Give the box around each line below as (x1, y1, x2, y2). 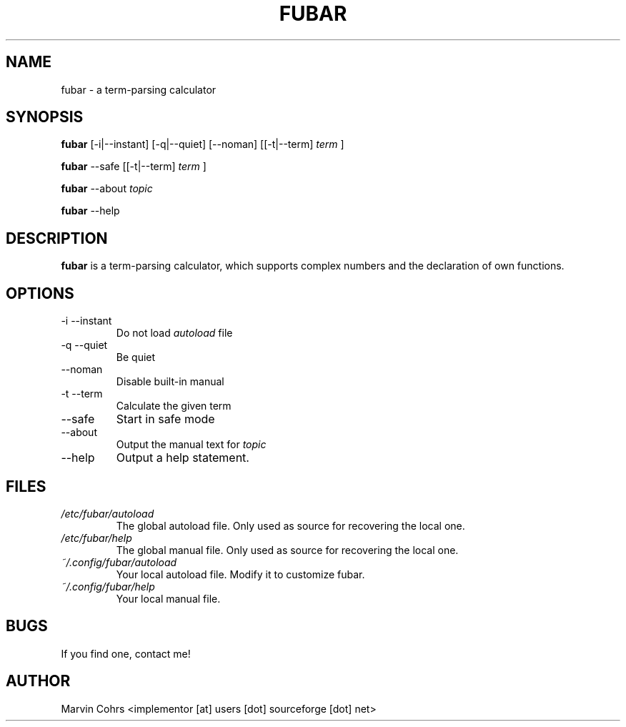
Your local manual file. (116, 592, 221, 605)
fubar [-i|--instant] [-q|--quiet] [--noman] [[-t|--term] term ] (61, 138, 344, 151)
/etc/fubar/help (61, 531, 132, 544)
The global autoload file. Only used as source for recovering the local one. (116, 519, 465, 532)
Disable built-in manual (116, 375, 224, 388)
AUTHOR (6, 672, 71, 691)
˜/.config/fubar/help (61, 580, 155, 593)
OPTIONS (6, 284, 74, 302)
